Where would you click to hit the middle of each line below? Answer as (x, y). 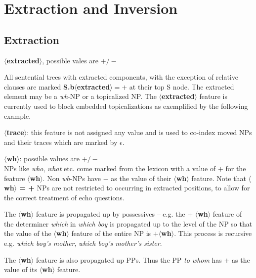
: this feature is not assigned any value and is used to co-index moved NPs (139, 132)
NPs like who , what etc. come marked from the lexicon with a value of (110, 168)
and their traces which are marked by (61, 142)
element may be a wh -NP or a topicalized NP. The (80, 96)
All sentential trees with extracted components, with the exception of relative (121, 77)
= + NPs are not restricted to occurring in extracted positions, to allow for (135, 188)
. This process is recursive (213, 233)
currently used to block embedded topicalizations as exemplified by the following (126, 106)
